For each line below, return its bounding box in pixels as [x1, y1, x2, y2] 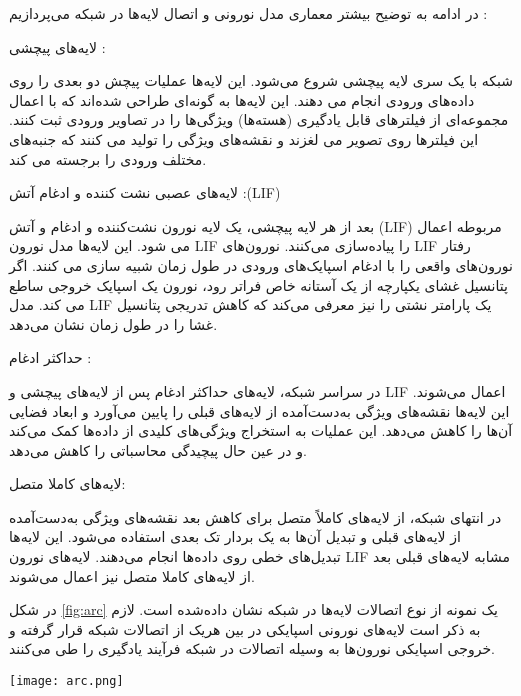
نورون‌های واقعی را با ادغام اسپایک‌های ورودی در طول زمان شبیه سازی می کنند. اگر [9, 254, 513, 275]
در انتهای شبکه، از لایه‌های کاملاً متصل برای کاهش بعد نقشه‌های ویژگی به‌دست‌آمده [9, 506, 502, 527]
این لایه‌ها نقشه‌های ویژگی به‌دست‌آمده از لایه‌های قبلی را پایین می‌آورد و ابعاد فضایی [9, 400, 510, 421]
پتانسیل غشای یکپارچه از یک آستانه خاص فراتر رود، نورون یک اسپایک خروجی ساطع [9, 274, 508, 295]
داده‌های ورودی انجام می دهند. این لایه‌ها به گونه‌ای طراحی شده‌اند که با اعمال [9, 89, 475, 110]
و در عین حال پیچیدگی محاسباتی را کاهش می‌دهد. [9, 439, 307, 460]
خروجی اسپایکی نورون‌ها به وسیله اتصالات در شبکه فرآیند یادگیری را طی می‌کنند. [9, 638, 495, 659]
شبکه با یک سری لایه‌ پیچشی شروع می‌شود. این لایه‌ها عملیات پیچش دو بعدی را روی [9, 70, 513, 91]
